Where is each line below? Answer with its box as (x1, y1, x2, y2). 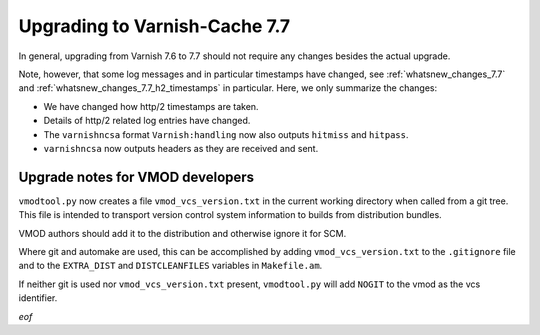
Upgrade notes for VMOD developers (18, 168, 255, 185)
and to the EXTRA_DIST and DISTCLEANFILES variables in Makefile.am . (18, 260, 323, 272)
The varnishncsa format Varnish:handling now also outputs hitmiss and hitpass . (43, 128, 409, 140)
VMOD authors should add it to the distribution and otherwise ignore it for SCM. (18, 227, 347, 239)
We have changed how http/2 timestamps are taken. (43, 100, 259, 112)
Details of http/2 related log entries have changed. (43, 115, 251, 127)
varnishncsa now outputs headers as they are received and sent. (43, 142, 319, 154)
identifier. (18, 292, 58, 304)
